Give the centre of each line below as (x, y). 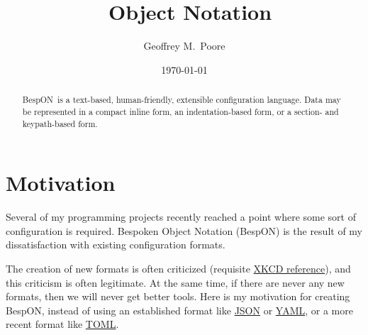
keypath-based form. (60, 123)
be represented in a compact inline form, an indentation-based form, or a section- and (180, 111)
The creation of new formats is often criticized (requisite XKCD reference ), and (178, 268)
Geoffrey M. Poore (184, 46)
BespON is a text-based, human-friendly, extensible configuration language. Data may (182, 100)
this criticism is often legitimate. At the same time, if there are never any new (175, 282)
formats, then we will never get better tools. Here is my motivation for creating (178, 296)
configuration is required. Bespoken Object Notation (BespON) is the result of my (184, 230)
